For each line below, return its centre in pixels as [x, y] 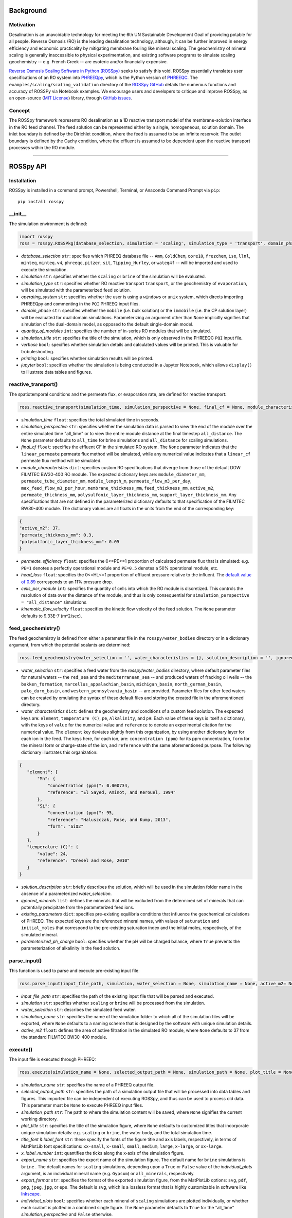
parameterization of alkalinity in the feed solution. [71, 948]
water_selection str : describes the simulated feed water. [79, 1010]
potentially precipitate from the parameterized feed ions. [78, 907]
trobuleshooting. [38, 351]
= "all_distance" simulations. [54, 602]
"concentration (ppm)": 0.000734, [89, 785]
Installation [23, 180]
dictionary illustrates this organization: [59, 752]
